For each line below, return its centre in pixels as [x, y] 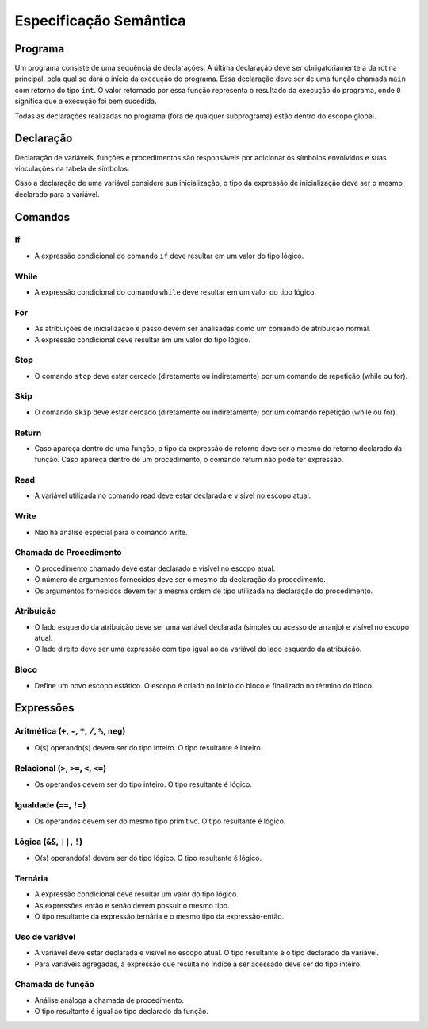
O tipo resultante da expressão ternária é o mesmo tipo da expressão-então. [159, 916]
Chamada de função [55, 985]
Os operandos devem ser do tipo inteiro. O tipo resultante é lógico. [143, 784]
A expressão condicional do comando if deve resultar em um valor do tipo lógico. [169, 256]
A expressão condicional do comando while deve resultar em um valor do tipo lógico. [176, 292]
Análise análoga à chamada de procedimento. [109, 1000]
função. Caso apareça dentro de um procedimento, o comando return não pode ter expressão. [189, 460]
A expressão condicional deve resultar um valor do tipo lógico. [137, 894]
